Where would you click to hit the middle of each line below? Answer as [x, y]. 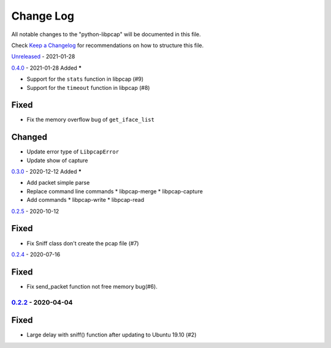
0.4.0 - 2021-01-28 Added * [47, 68]
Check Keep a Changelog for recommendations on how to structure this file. [108, 45]
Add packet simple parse [58, 183]
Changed [29, 137]
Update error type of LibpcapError [73, 152]
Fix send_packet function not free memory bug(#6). [92, 286]
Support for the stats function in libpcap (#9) [85, 79]
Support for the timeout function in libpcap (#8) [88, 87]
